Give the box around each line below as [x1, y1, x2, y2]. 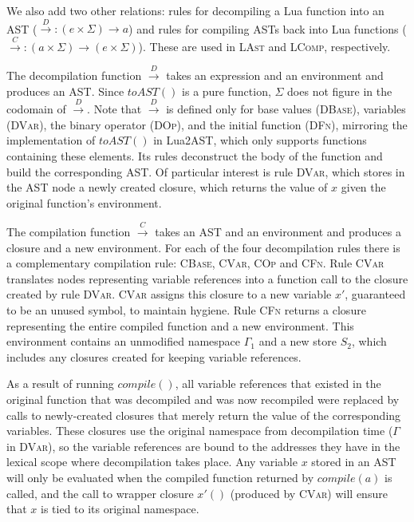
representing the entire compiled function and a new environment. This [6, 317, 354, 334]
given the [341, 179, 386, 196]
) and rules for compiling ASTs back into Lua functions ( [128, 20, 407, 37]
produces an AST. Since [6, 82, 124, 99]
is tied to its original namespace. [41, 500, 199, 517]
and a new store [258, 333, 337, 350]
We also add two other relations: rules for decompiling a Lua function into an [6, 2, 384, 18]
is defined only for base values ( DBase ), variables [166, 101, 406, 117]
